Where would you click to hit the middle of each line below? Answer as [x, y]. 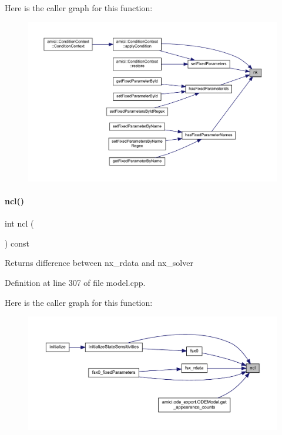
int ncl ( [19, 223]
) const [17, 243]
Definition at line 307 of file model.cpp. [75, 282]
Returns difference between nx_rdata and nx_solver [99, 263]
